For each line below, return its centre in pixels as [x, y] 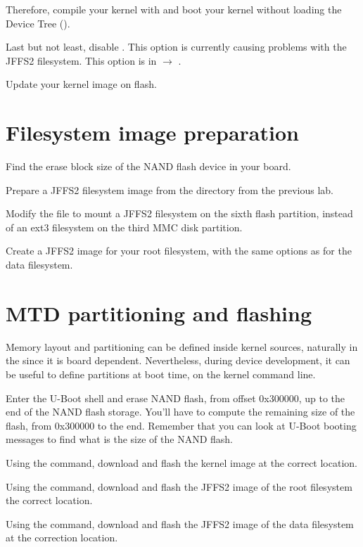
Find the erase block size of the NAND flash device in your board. [148, 166]
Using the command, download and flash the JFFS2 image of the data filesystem [180, 523]
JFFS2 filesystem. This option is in [81, 60]
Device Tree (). [38, 23]
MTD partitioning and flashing [159, 313]
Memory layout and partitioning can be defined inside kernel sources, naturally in [182, 346]
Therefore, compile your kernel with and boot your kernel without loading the [174, 9]
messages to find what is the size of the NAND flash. [119, 439]
